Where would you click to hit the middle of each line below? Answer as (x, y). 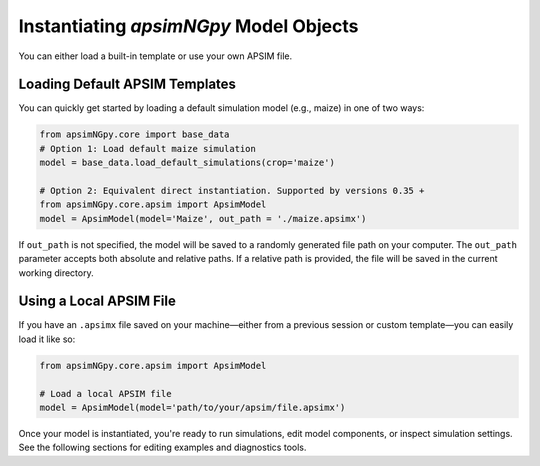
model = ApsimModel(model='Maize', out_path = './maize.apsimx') (203, 218)
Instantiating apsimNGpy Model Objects (188, 26)
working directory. (56, 272)
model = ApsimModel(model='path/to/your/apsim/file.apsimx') (192, 407)
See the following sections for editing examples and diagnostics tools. (162, 447)
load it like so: (47, 339)
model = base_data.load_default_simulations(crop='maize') (187, 163)
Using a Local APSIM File (97, 301)
